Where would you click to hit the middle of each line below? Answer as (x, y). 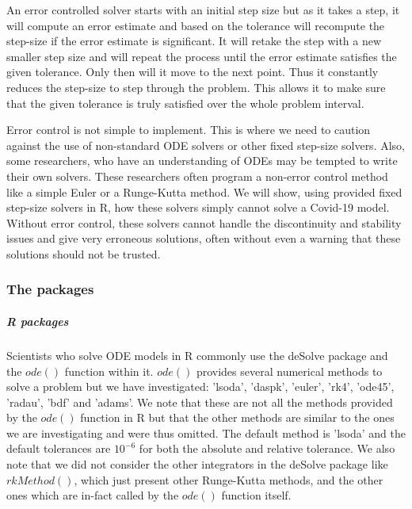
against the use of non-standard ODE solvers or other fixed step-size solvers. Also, (206, 145)
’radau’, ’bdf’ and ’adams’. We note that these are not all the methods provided (200, 402)
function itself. (256, 495)
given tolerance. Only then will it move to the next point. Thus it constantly (193, 72)
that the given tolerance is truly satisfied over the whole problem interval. (185, 103)
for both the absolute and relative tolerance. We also (267, 448)
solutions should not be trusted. (84, 253)
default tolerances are (59, 448)
